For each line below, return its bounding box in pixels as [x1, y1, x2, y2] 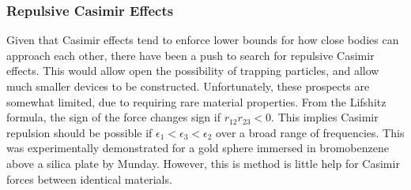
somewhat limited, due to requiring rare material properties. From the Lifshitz [6, 93, 386, 110]
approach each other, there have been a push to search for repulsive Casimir [6, 47, 375, 63]
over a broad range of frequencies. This [216, 124, 405, 140]
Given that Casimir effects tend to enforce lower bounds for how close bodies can [6, 32, 399, 48]
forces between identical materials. [6, 170, 172, 187]
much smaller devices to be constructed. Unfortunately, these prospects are [6, 78, 370, 94]
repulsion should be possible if [6, 124, 153, 140]
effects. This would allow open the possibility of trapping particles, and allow [6, 62, 379, 79]
